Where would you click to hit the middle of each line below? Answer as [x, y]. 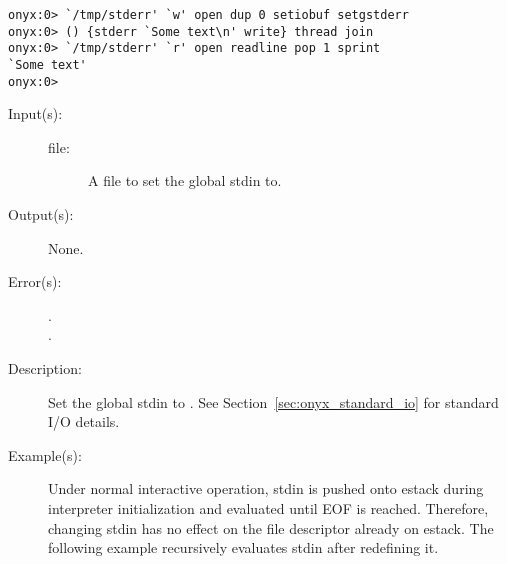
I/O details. [84, 421]
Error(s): [35, 281]
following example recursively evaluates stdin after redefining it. [243, 547]
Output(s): [41, 214]
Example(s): [45, 454]
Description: [45, 368]
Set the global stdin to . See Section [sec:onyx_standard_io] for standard [273, 401]
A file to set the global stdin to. [185, 180]
